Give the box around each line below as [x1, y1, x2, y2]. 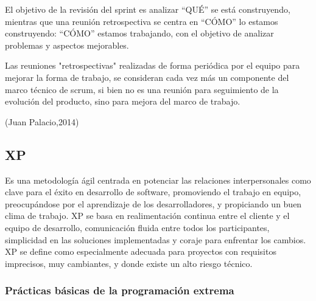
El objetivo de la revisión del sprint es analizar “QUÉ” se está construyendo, [5, 3, 290, 15]
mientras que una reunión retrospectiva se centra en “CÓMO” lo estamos [5, 15, 278, 27]
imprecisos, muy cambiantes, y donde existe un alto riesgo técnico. [5, 257, 253, 269]
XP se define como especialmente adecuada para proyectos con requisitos [5, 245, 276, 258]
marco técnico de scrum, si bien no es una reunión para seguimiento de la [5, 83, 279, 95]
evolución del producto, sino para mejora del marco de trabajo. [5, 95, 241, 108]
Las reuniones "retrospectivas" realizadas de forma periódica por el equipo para [5, 59, 300, 72]
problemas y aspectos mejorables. [5, 38, 129, 51]
